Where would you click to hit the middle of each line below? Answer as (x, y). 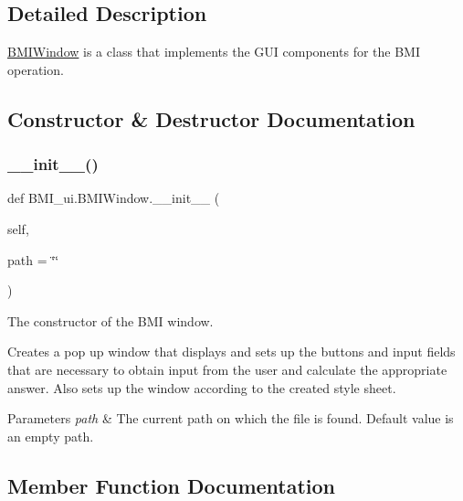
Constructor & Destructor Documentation (211, 118)
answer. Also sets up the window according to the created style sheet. (202, 387)
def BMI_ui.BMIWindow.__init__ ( (114, 198)
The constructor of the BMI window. (110, 320)
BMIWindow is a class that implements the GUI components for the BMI (214, 52)
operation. (36, 69)
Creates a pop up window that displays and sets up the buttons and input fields (231, 352)
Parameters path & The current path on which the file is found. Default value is (231, 418)
